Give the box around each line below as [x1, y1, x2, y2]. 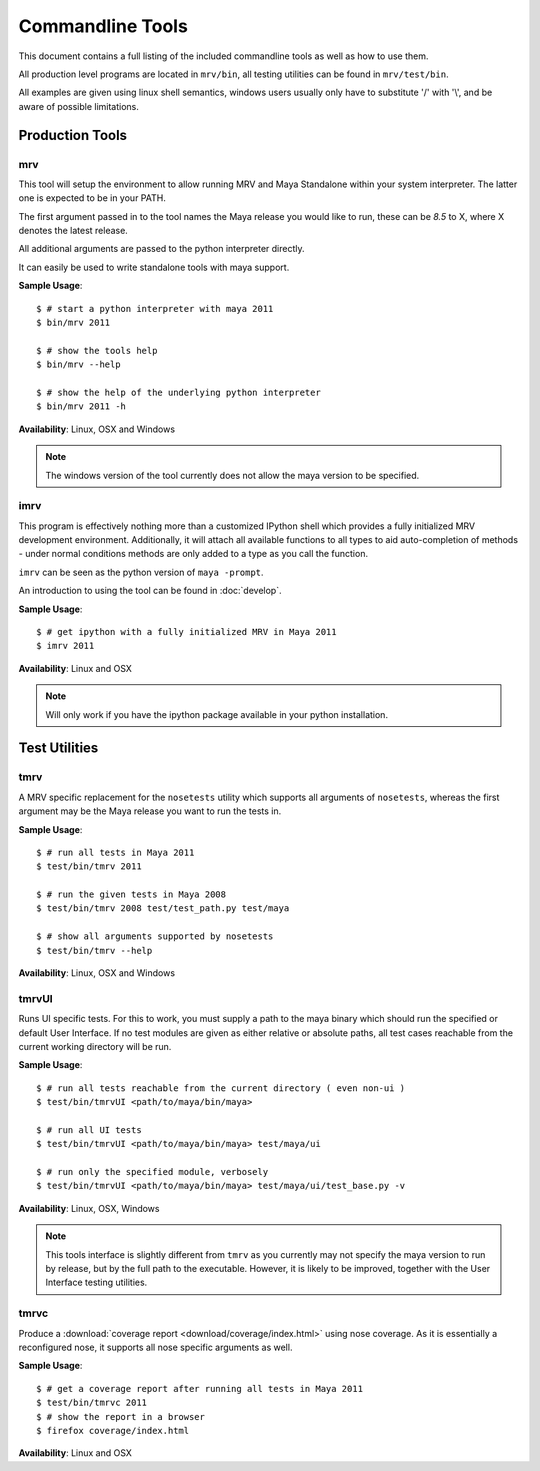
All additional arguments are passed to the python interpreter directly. [18, 243, 305, 255]
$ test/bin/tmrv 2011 [36, 861, 142, 872]
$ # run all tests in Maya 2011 [36, 846, 195, 858]
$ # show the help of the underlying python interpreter [36, 386, 322, 398]
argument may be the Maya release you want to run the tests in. [18, 805, 282, 817]
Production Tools [18, 126, 128, 144]
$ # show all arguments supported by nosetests [36, 931, 274, 942]
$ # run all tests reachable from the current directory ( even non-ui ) [36, 1082, 406, 1094]
